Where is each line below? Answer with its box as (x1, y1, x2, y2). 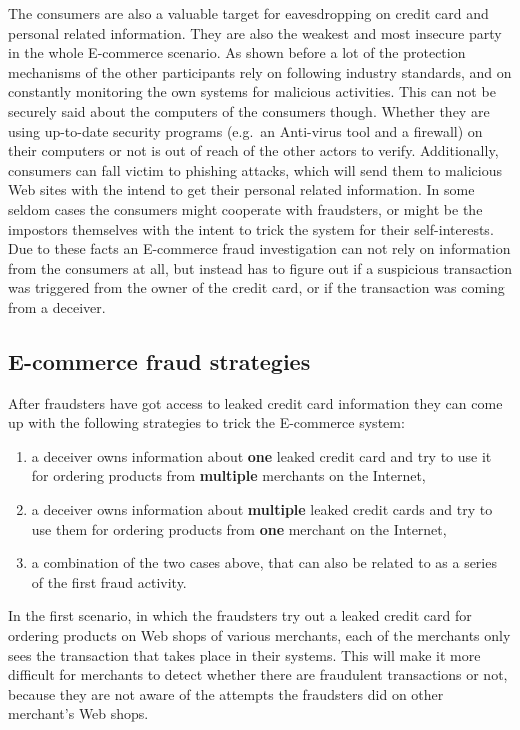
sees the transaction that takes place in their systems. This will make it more (8, 644, 481, 665)
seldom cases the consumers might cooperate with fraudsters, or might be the (8, 198, 483, 219)
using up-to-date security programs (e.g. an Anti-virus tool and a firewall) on (8, 120, 483, 141)
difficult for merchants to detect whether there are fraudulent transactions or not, (8, 664, 508, 685)
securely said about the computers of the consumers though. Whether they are (8, 100, 490, 121)
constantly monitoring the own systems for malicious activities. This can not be (8, 81, 496, 102)
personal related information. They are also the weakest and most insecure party (8, 22, 502, 43)
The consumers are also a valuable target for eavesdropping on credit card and (8, 3, 489, 23)
